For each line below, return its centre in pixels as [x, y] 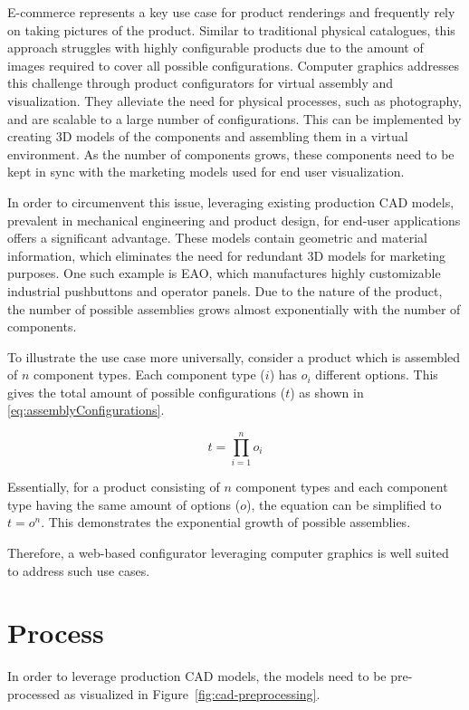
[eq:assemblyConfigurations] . [86, 410]
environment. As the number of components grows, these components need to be [231, 154]
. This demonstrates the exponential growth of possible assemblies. [226, 522]
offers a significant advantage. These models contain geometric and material [217, 238]
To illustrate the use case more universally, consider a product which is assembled [234, 356]
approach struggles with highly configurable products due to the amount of [215, 48]
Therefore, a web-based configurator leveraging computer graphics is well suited [228, 552]
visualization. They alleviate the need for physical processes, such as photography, [234, 100]
